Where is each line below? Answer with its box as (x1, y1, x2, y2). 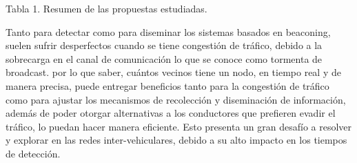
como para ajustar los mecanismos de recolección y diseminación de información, (6, 92, 346, 106)
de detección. (6, 146, 61, 160)
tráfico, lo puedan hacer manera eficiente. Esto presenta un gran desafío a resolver (6, 119, 352, 133)
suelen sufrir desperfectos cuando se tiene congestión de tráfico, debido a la (6, 38, 323, 52)
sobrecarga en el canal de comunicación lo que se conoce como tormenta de (6, 51, 323, 66)
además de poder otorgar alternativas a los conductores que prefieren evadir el (6, 106, 336, 120)
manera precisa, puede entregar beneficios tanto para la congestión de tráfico (6, 78, 329, 93)
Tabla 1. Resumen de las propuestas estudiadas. (6, 1, 207, 15)
